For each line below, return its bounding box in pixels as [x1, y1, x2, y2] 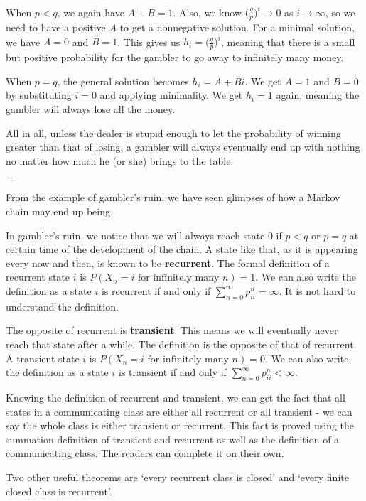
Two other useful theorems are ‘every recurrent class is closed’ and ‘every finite [6, 469, 349, 484]
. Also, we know [173, 4, 242, 19]
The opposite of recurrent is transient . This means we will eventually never [6, 323, 338, 338]
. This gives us [117, 34, 181, 49]
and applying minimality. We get [99, 87, 243, 102]
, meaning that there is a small [220, 34, 355, 49]
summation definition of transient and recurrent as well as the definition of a [6, 431, 340, 446]
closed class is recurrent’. [6, 483, 112, 498]
